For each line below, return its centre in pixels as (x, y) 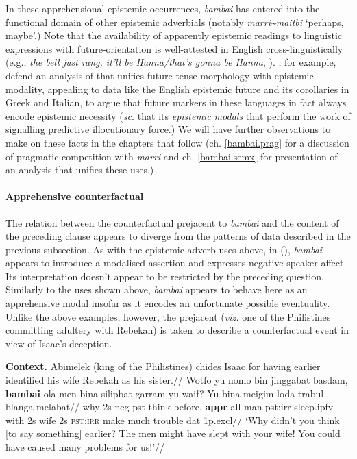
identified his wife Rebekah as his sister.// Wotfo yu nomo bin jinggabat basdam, (177, 380)
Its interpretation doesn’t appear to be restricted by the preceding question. (165, 276)
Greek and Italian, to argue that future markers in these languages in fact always (176, 102)
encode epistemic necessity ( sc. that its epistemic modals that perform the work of (178, 115)
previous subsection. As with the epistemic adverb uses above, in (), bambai (164, 249)
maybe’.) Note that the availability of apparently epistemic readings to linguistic (174, 35)
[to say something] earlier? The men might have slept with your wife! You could (173, 433)
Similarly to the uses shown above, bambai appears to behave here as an (157, 289)
